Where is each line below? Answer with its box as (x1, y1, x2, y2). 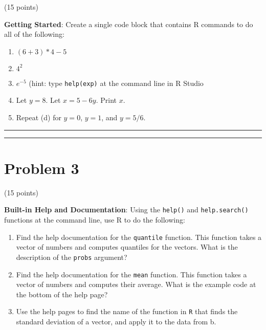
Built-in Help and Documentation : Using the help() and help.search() (4, 204, 249, 215)
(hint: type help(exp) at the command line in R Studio (29, 77, 204, 88)
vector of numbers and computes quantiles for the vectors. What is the (16, 241, 238, 252)
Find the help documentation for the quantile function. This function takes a (16, 231, 262, 242)
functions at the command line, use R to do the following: (4, 214, 185, 225)
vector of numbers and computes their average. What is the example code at (16, 279, 256, 290)
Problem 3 (4, 157, 79, 178)
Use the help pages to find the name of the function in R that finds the (16, 306, 238, 317)
